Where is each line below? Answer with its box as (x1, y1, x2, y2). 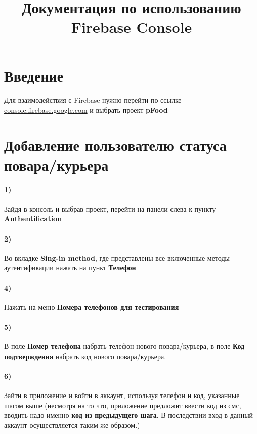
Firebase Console (71, 17, 192, 37)
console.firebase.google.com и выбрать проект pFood (4, 104, 168, 115)
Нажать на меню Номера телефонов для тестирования (4, 301, 179, 312)
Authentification (4, 213, 62, 224)
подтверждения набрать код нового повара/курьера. (4, 350, 166, 361)
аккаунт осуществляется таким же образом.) (4, 420, 140, 430)
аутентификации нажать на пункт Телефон (4, 262, 136, 273)
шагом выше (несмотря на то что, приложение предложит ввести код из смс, (4, 400, 241, 410)
